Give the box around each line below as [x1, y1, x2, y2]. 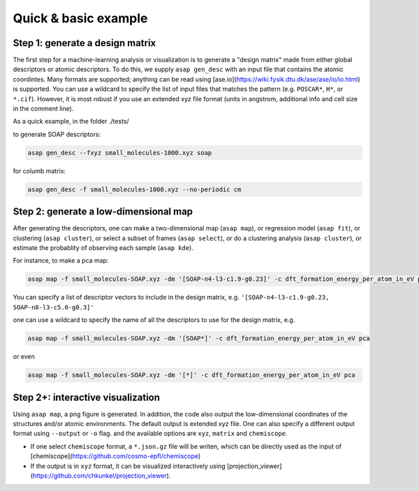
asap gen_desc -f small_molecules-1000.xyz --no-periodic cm [27, 185, 242, 193]
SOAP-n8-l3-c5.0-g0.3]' [13, 303, 94, 311]
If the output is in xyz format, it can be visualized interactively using [30, 462, 226, 470]
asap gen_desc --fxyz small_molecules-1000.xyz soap [27, 149, 212, 156]
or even [13, 353, 35, 361]
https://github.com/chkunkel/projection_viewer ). [32, 471, 171, 480]
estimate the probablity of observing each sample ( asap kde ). [13, 244, 193, 252]
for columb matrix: [13, 166, 66, 175]
